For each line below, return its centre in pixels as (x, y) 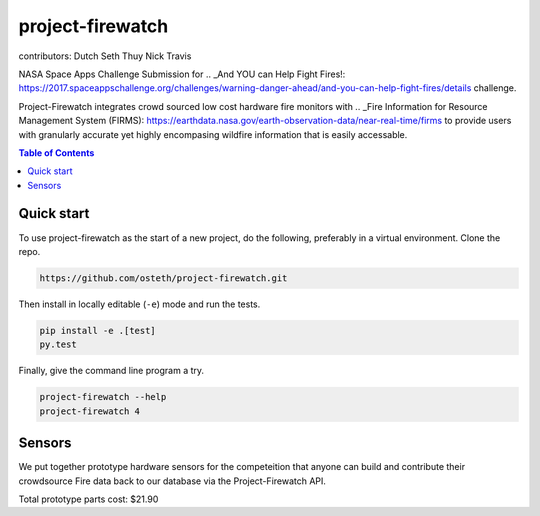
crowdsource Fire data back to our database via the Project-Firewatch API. (172, 481)
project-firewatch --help (103, 397)
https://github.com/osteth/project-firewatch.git (163, 278)
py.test (58, 344)
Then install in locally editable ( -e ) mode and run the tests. (139, 304)
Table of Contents (56, 152)
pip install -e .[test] (98, 330)
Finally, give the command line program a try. (111, 371)
